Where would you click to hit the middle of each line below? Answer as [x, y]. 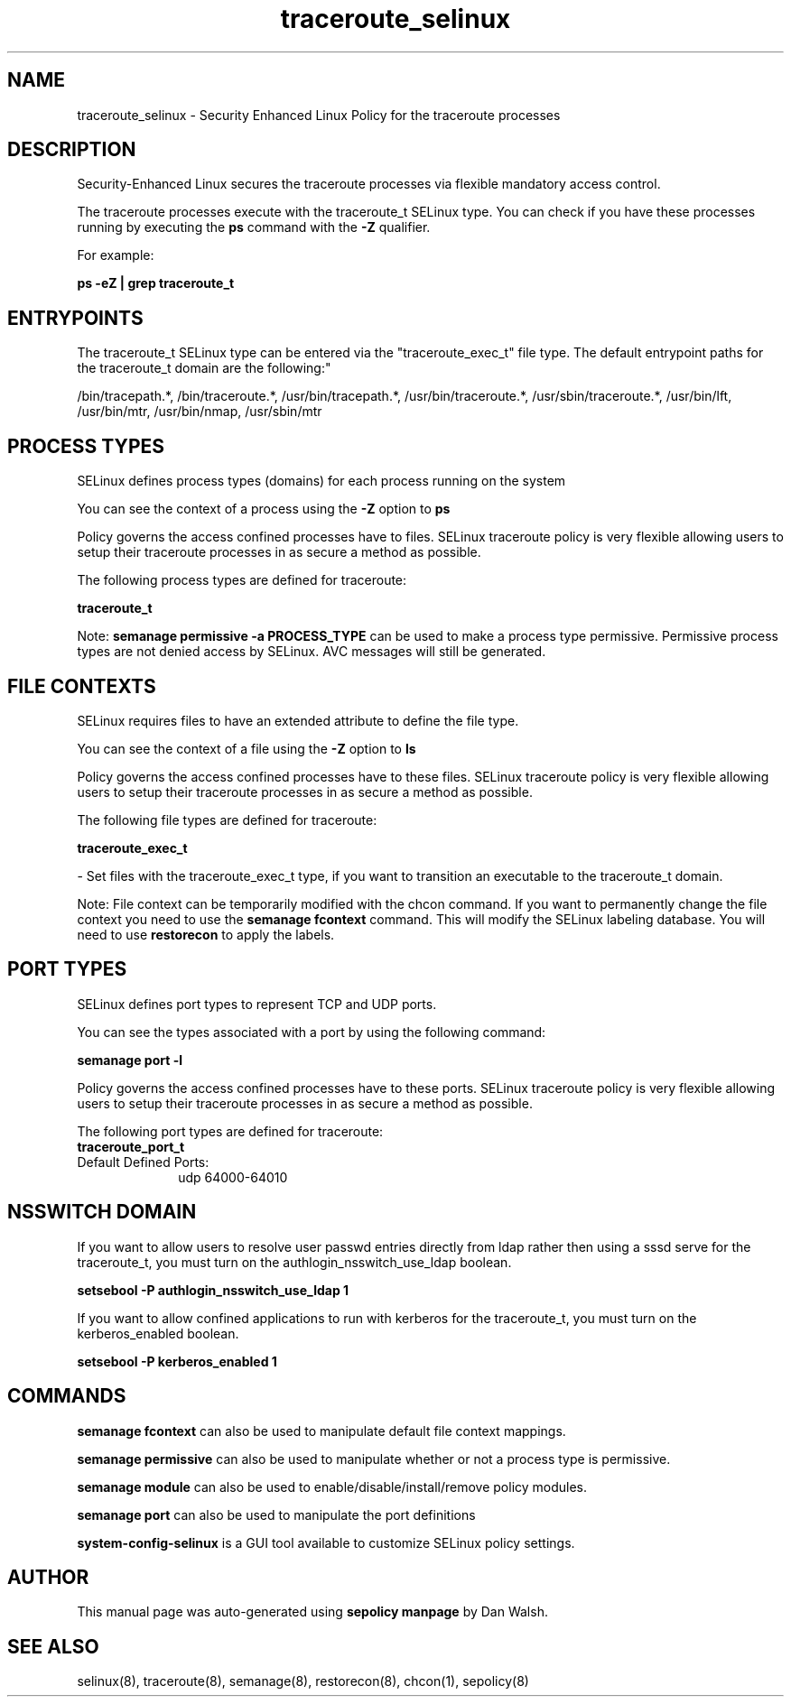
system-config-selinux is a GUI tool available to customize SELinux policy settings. [326, 1542]
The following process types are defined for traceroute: [242, 580]
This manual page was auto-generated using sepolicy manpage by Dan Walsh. [312, 1612]
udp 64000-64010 [233, 1177]
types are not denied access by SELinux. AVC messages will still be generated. [312, 652]
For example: [116, 255]
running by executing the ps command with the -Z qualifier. [254, 227]
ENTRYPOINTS [75, 318]
